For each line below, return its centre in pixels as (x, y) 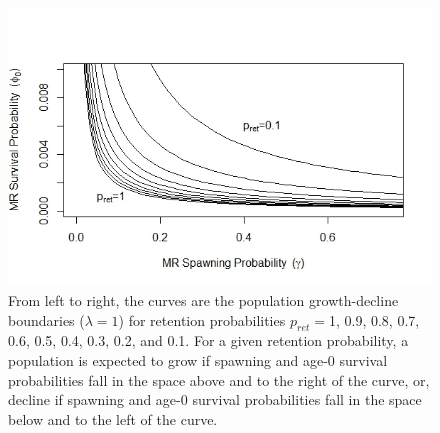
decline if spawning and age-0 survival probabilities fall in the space (215, 399)
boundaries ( (46, 319)
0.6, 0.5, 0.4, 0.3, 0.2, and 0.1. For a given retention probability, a (208, 340)
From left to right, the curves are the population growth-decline (203, 299)
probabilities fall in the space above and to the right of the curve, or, (219, 379)
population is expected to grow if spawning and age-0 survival (198, 359)
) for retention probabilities (202, 319)
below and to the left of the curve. (113, 418)
